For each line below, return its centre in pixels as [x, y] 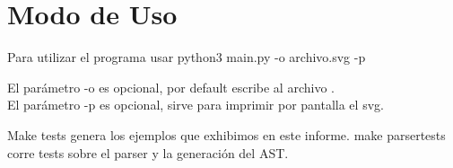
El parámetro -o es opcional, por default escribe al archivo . [171, 87]
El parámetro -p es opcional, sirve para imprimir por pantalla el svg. [196, 105]
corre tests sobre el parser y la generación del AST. [148, 152]
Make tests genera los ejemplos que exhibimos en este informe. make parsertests [226, 134]
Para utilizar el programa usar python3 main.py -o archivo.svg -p [187, 57]
